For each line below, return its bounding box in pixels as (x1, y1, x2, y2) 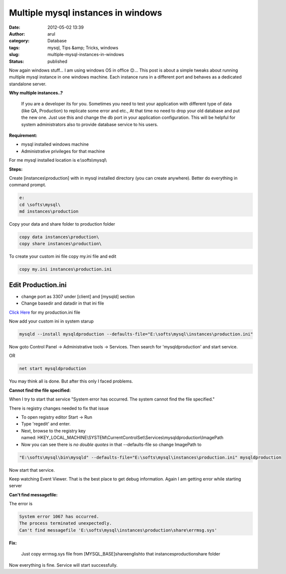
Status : (9, 58, 24, 64)
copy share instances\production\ (19, 241, 102, 247)
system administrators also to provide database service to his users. (21, 121, 158, 127)
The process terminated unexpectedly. (19, 520, 112, 526)
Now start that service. (9, 467, 55, 473)
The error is (9, 501, 33, 507)
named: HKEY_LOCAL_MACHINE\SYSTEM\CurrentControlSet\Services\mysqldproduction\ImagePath (21, 435, 224, 440)
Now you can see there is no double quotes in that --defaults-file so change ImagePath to (21, 441, 202, 447)
